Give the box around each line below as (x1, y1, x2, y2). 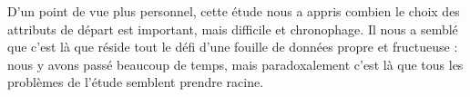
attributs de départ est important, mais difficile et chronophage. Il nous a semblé (7, 19, 458, 38)
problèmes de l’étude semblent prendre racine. (7, 73, 264, 92)
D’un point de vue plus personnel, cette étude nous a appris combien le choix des (7, 2, 460, 20)
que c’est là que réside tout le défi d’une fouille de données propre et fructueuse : (7, 37, 458, 56)
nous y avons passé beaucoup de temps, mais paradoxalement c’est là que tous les (7, 54, 464, 73)
